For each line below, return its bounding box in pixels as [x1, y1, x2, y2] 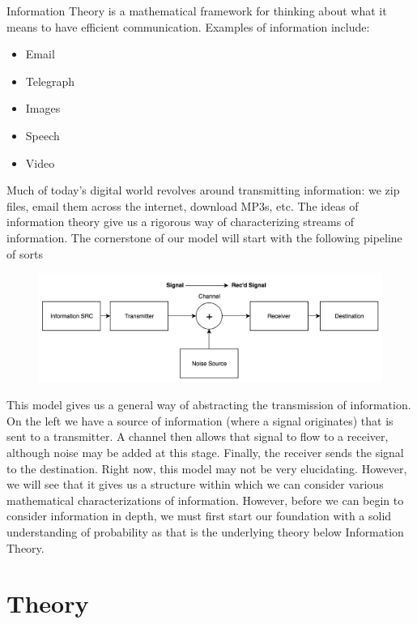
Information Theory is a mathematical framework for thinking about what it [6, 2, 387, 19]
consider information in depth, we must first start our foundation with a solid [6, 507, 392, 524]
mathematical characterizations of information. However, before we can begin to [6, 491, 404, 508]
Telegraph [25, 72, 75, 89]
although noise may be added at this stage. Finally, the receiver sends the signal [6, 444, 404, 461]
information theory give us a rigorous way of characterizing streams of [6, 213, 355, 230]
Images [25, 100, 61, 117]
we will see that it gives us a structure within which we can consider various [6, 476, 384, 493]
